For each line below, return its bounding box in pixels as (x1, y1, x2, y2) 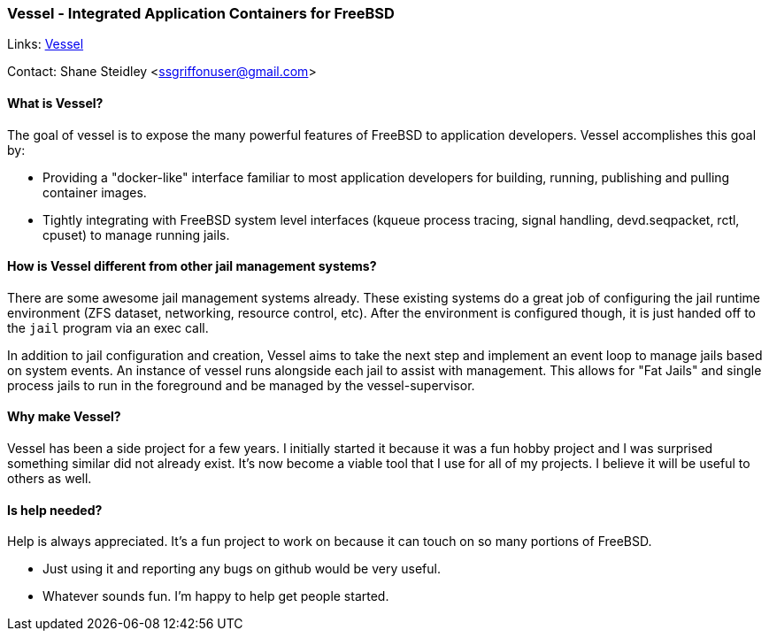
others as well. (7, 471, 92, 487)
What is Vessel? (7, 95, 104, 111)
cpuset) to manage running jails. (42, 227, 230, 242)
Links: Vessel (7, 36, 84, 52)
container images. (42, 184, 147, 200)
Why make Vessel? (7, 409, 121, 425)
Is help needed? (7, 502, 103, 518)
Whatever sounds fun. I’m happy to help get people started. (42, 588, 389, 604)
